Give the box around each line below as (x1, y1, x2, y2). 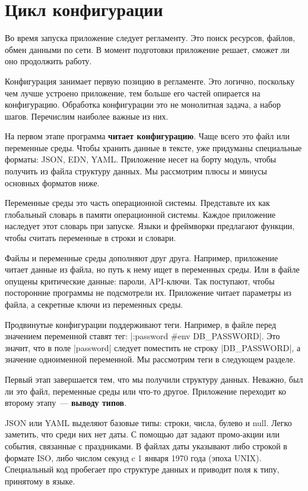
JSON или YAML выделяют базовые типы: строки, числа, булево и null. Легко (5, 416, 292, 429)
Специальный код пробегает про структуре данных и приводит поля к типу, (5, 463, 280, 476)
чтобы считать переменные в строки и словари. (5, 232, 176, 244)
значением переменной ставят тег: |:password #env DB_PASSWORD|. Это (5, 330, 280, 342)
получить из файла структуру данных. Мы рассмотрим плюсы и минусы (5, 165, 267, 177)
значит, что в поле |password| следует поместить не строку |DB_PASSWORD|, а (5, 341, 301, 354)
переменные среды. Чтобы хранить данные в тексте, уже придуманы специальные (5, 141, 302, 154)
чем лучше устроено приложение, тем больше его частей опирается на (5, 86, 261, 99)
